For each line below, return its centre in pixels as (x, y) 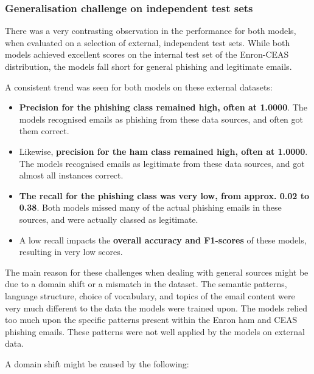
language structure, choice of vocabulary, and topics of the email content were (150, 295)
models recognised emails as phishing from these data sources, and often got (161, 119)
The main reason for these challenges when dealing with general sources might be (157, 272)
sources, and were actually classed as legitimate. (109, 219)
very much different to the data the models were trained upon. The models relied (156, 308)
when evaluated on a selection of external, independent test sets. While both (148, 42)
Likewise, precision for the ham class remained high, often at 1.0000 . (163, 151)
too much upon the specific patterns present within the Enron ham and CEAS (151, 320)
